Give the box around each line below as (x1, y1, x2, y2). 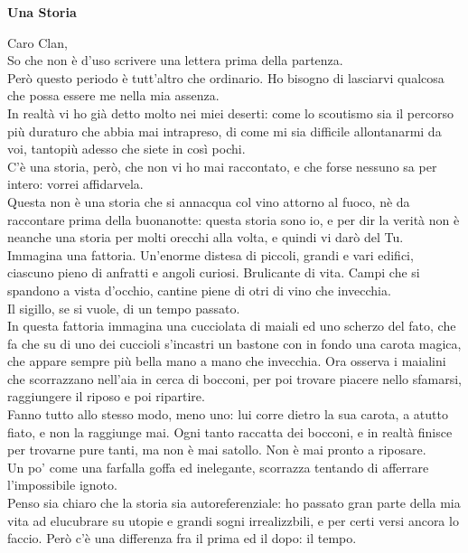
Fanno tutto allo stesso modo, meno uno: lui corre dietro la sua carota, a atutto (7, 405, 448, 424)
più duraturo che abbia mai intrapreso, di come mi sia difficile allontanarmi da (7, 121, 442, 140)
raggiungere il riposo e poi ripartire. (7, 387, 205, 406)
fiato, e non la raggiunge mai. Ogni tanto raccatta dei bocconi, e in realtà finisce (7, 422, 453, 441)
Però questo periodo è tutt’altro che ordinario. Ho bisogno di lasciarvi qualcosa (7, 68, 445, 87)
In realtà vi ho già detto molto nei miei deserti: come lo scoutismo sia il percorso (7, 103, 454, 122)
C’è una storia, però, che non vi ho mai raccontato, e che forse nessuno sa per (7, 156, 437, 175)
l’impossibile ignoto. (7, 475, 117, 494)
